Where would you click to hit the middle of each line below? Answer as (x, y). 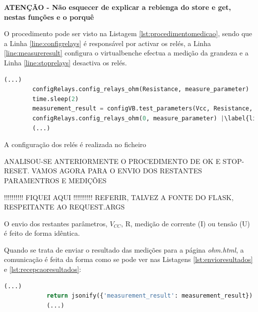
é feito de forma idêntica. (42, 233)
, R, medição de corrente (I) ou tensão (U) (186, 223)
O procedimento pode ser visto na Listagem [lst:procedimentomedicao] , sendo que (128, 33)
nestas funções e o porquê (49, 17)
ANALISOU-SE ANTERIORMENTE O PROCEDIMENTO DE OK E (112, 161)
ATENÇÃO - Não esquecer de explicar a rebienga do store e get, (118, 7)
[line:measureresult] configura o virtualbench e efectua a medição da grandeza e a (126, 53)
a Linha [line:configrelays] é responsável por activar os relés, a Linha (108, 43)
